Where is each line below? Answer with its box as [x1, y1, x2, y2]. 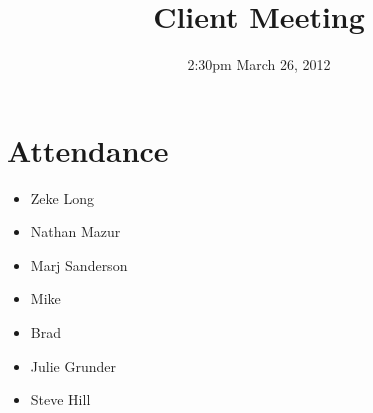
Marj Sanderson [30, 254, 128, 275]
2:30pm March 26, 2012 [187, 54, 331, 75]
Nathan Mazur [30, 221, 121, 242]
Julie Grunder [30, 355, 116, 376]
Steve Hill [30, 389, 91, 410]
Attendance [7, 129, 169, 170]
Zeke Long [30, 187, 94, 208]
